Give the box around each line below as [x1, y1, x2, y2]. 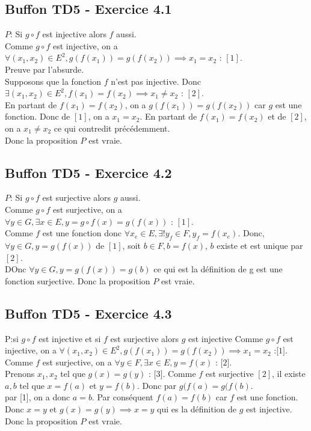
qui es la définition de [157, 403, 237, 415]
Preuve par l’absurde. [5, 63, 84, 75]
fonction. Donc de [5, 110, 70, 123]
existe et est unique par [217, 239, 303, 251]
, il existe [272, 367, 306, 380]
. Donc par [137, 379, 177, 391]
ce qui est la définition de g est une [153, 263, 283, 275]
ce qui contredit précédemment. [54, 121, 170, 134]
